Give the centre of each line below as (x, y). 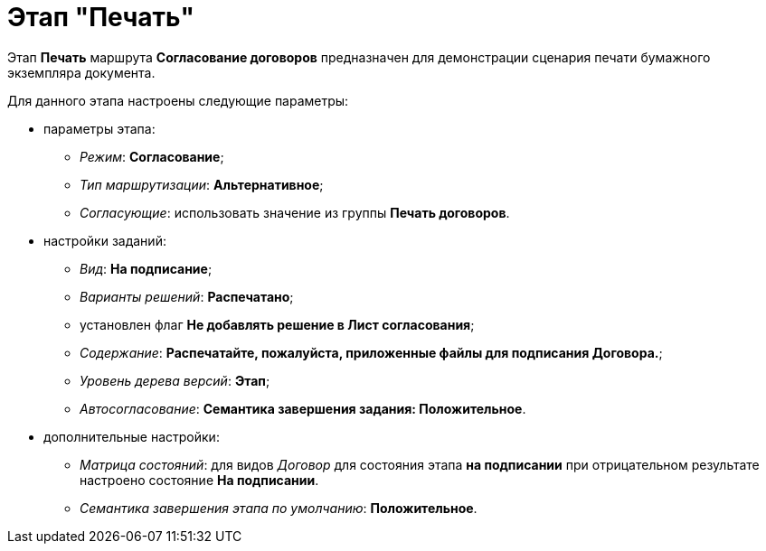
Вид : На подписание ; (146, 268)
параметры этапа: (99, 128)
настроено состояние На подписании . (199, 480)
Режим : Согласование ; (152, 156)
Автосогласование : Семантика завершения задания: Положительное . (303, 408)
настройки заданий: (105, 240)
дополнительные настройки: (132, 436)
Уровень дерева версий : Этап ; (175, 380)
